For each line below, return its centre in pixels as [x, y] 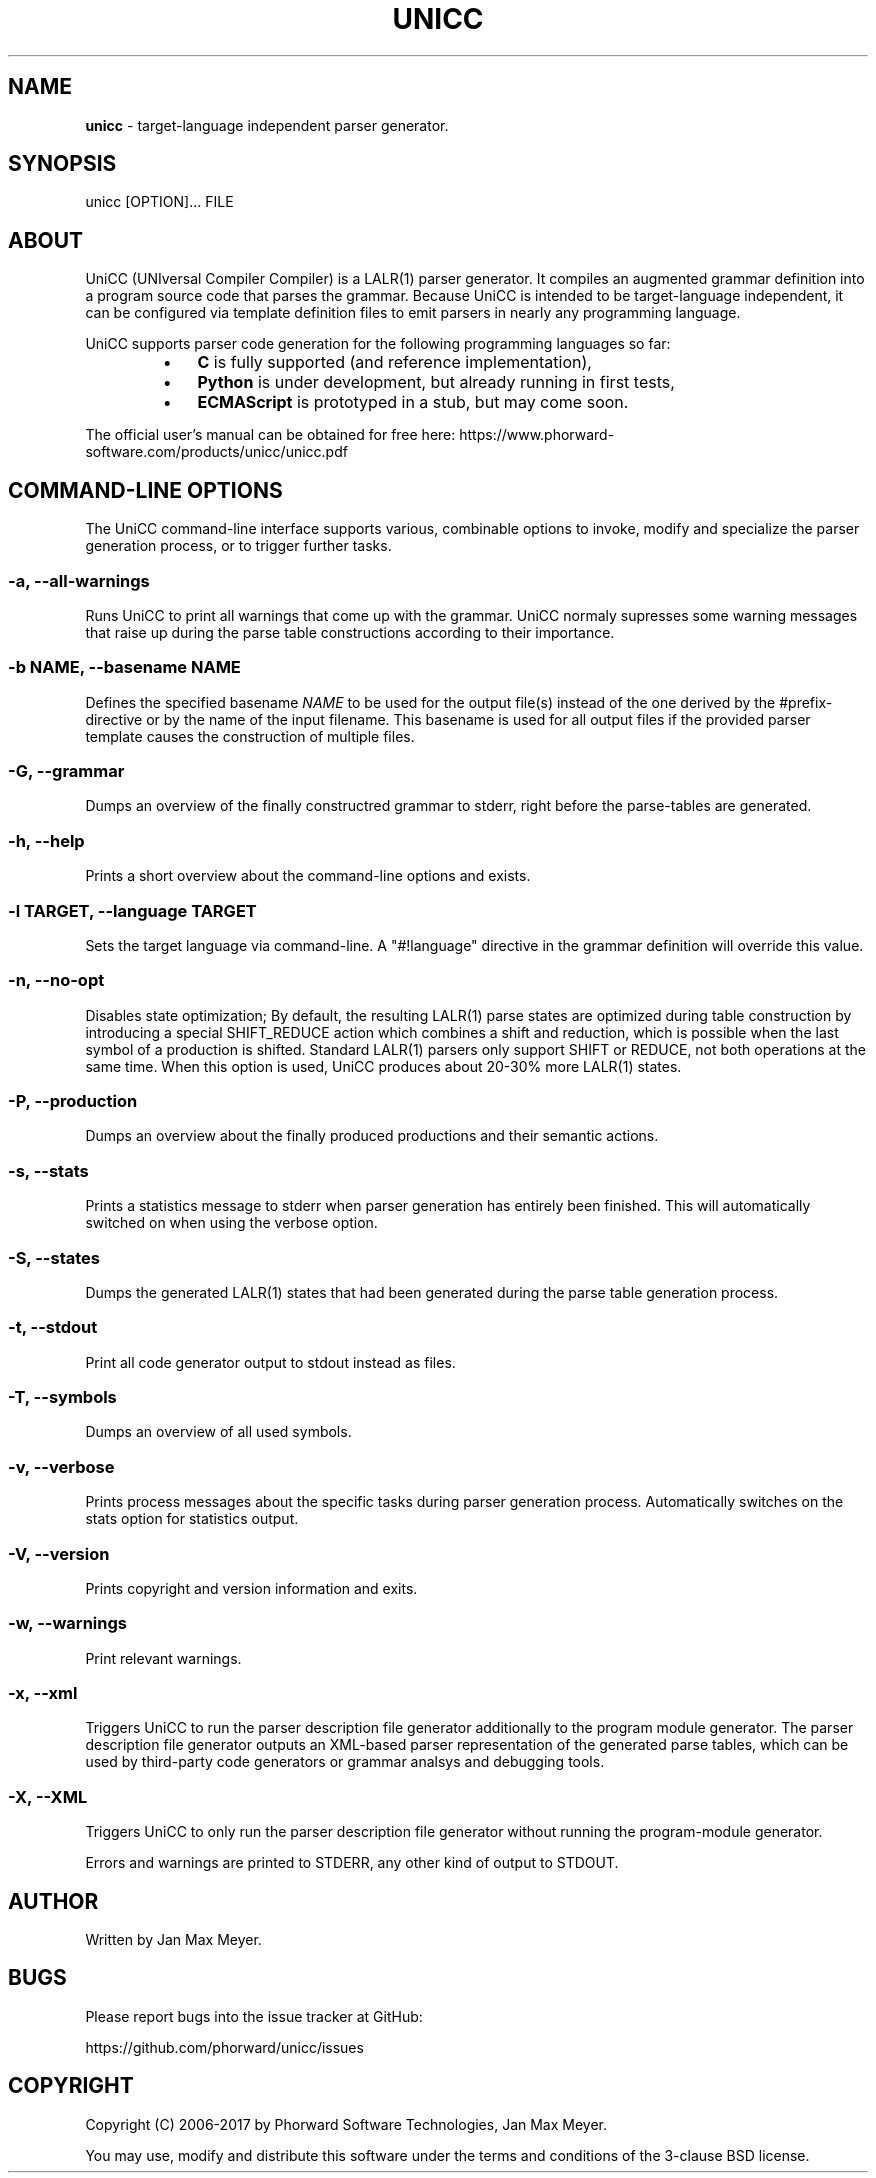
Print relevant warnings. [163, 1658]
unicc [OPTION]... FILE [159, 202]
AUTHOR [53, 1901]
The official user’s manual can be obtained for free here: [270, 435]
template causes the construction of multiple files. [250, 736]
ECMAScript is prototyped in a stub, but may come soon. [413, 402]
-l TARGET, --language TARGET [132, 910]
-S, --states [54, 1257]
